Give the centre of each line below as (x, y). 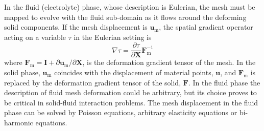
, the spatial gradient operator (206, 27)
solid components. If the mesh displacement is (76, 27)
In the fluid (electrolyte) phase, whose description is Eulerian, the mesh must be (130, 7)
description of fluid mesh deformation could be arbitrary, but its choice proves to (130, 92)
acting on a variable (35, 37)
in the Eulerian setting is (113, 37)
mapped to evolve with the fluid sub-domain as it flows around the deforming (125, 17)
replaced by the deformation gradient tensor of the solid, (93, 82)
